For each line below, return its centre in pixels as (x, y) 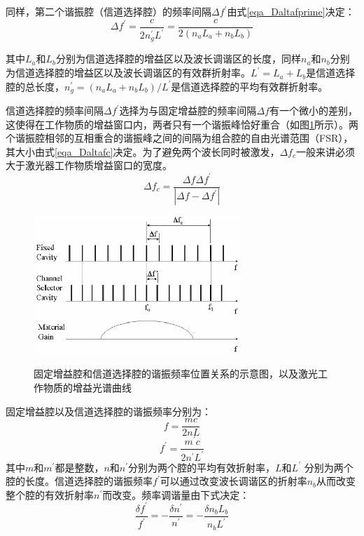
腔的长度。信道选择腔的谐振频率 (79, 481)
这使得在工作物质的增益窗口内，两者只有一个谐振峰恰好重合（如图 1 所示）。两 (182, 124)
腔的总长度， (35, 86)
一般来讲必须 (326, 151)
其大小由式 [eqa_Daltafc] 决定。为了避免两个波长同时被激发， (143, 151)
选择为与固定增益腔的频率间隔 (188, 110)
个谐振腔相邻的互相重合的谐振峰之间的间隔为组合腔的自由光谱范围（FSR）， (180, 138)
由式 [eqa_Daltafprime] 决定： (291, 11)
